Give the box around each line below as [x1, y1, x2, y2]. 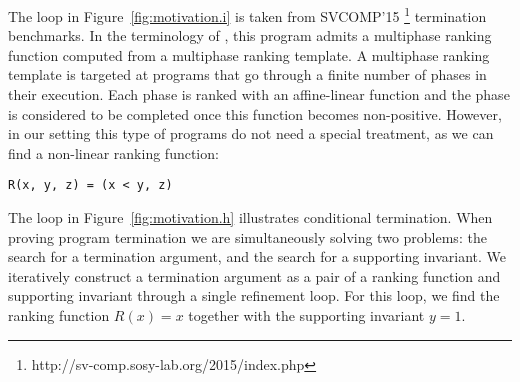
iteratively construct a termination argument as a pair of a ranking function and [8, 265, 501, 286]
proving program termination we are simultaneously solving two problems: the [8, 226, 487, 247]
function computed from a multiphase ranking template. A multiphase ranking [8, 44, 490, 65]
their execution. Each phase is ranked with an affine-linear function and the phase [8, 84, 510, 105]
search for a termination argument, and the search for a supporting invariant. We [8, 246, 506, 267]
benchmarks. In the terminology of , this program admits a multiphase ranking [8, 25, 492, 46]
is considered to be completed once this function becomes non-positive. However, [8, 103, 502, 124]
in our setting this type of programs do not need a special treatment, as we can [8, 123, 494, 144]
